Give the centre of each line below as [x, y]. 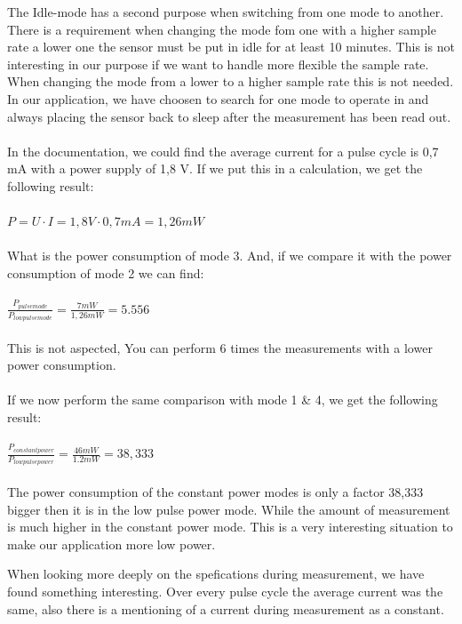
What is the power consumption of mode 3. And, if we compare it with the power [230, 256]
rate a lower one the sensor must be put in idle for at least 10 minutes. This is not [231, 47]
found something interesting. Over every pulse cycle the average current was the [225, 591]
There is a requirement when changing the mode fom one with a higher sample [222, 29]
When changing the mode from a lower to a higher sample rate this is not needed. [231, 81]
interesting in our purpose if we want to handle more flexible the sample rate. [218, 64]
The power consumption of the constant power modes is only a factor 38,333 [215, 491]
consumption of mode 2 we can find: [106, 272]
